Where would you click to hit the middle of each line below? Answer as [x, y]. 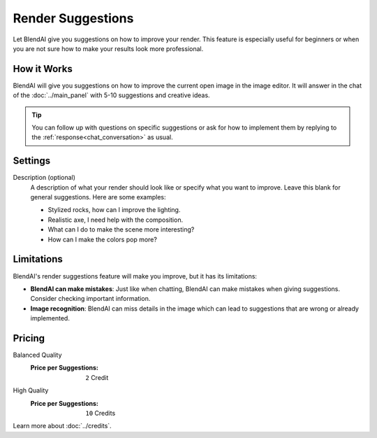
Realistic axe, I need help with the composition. [116, 220]
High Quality [31, 390]
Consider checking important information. [90, 299]
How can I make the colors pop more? [102, 239]
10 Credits [101, 413]
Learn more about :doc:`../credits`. [62, 426]
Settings [32, 161]
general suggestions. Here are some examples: [98, 197]
